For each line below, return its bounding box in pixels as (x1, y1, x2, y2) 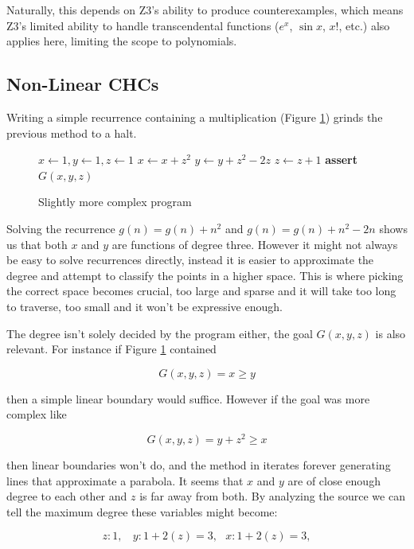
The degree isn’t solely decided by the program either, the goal (6, 325, 313, 341)
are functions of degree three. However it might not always (111, 236, 398, 252)
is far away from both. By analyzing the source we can (139, 488, 405, 504)
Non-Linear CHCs (6, 72, 159, 96)
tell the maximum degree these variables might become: (6, 503, 278, 520)
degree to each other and (6, 488, 127, 504)
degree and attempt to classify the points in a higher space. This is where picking (6, 267, 404, 283)
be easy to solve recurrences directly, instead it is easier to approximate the (6, 251, 374, 268)
